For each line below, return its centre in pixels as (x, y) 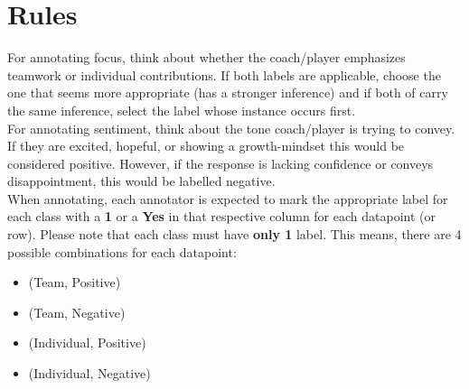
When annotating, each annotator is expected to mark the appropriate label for (228, 198)
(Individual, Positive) (87, 343)
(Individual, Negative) (89, 373)
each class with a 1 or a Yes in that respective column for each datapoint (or (221, 216)
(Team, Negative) (77, 312)
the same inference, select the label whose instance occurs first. (182, 110)
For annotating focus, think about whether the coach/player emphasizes (206, 57)
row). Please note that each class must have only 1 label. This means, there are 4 (234, 234)
